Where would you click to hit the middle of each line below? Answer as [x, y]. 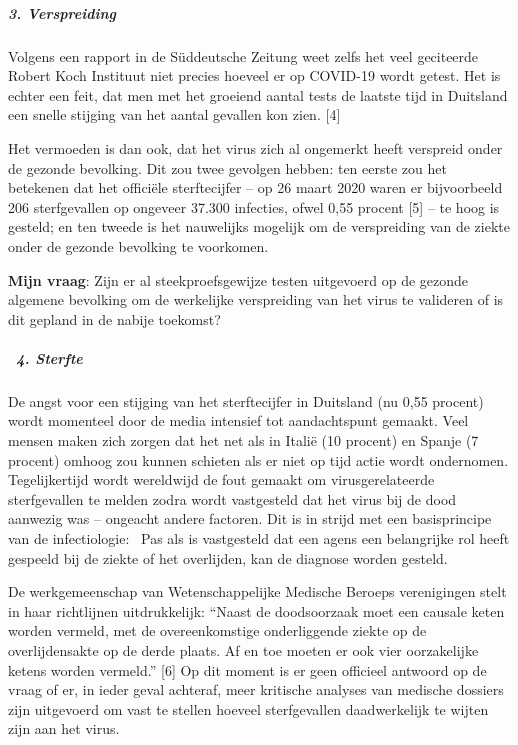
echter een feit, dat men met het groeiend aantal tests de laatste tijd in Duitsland [258, 94]
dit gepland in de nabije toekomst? [114, 318]
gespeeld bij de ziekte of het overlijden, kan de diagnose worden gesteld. [228, 557]
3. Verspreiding [62, 12]
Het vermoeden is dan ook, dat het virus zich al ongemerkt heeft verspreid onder [255, 147]
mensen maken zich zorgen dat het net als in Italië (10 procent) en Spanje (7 [243, 440]
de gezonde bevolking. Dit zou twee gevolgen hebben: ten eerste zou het [227, 167]
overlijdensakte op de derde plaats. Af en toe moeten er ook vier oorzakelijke [243, 649]
